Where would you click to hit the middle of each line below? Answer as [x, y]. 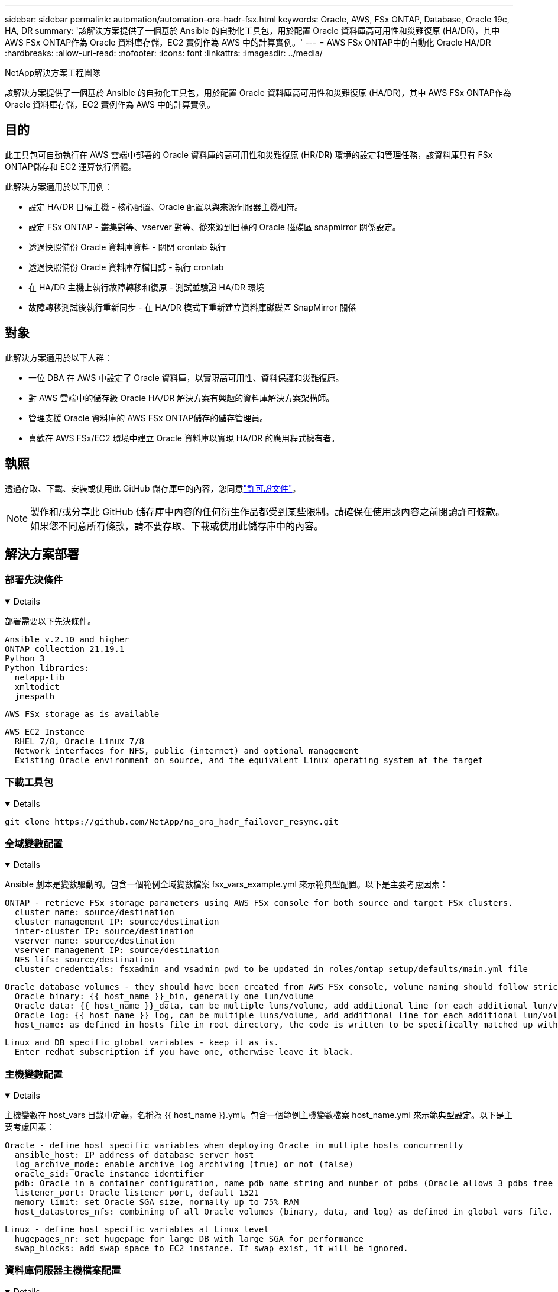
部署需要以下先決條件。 [50, 621]
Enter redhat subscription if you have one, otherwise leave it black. [184, 1052]
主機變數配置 [34, 1074]
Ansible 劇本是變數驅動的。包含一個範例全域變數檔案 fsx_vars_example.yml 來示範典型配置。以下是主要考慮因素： [226, 884]
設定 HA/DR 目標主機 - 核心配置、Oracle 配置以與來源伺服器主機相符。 [166, 206]
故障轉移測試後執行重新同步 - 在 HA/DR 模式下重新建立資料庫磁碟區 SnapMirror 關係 [192, 307]
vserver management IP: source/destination [117, 950]
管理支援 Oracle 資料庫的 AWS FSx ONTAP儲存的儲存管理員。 [148, 418]
